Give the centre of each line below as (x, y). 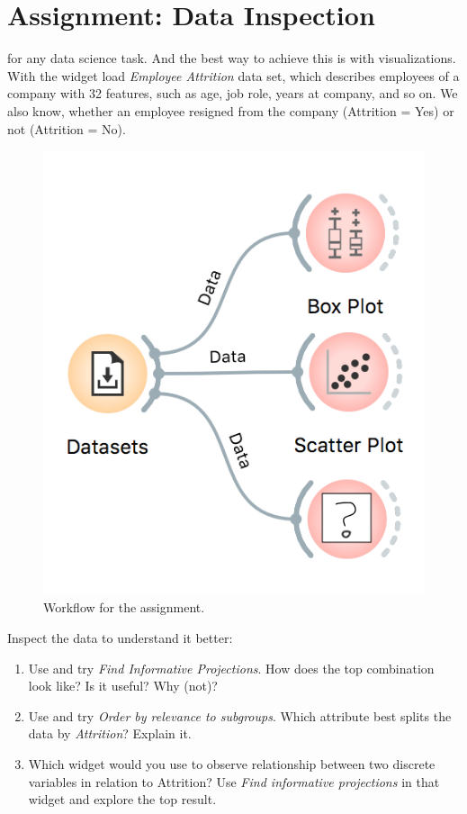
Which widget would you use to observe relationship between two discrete (232, 763)
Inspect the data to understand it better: (120, 638)
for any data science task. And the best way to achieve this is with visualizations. (232, 58)
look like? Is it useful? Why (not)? (123, 686)
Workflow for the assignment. (124, 607)
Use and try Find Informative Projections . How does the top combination (231, 668)
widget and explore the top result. (122, 799)
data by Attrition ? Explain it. (110, 733)
